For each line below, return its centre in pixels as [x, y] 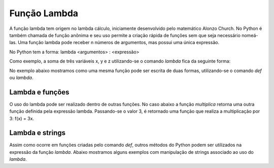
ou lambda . [21, 77]
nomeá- [250, 35]
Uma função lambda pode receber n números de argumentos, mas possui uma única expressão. [119, 43]
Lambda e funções [39, 92]
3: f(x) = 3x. [22, 118]
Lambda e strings [38, 133]
